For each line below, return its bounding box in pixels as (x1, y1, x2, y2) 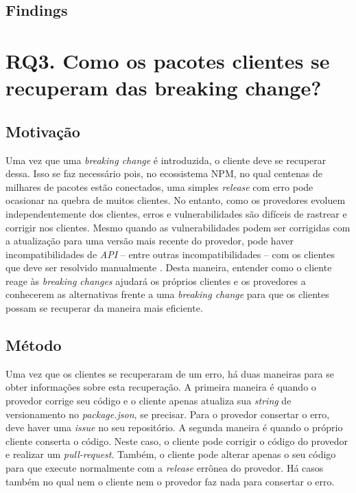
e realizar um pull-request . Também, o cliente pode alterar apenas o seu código (5, 447, 336, 461)
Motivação (5, 120, 80, 141)
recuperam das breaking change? (5, 73, 322, 102)
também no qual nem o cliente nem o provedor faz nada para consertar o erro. (5, 474, 335, 488)
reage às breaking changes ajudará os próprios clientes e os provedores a (5, 273, 306, 288)
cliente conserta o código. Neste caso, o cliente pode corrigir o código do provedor (5, 433, 348, 448)
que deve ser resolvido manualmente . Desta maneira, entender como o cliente (5, 260, 332, 275)
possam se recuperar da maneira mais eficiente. (5, 301, 203, 315)
